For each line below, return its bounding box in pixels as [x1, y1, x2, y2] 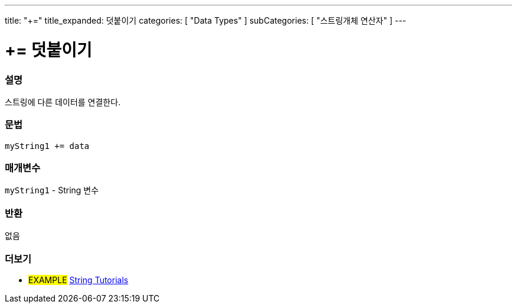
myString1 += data [5, 141, 90, 151]
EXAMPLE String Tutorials [28, 274, 129, 285]
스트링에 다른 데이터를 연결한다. [5, 96, 121, 107]
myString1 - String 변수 [5, 185, 99, 196]
